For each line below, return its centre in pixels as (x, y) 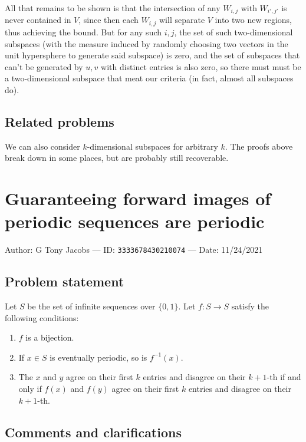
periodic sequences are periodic (135, 221)
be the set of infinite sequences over (91, 306)
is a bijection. (50, 337)
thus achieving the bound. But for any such (83, 32)
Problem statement (65, 281)
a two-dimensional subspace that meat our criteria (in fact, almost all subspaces (149, 78)
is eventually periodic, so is (98, 357)
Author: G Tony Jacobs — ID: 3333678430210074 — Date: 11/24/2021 (134, 250)
